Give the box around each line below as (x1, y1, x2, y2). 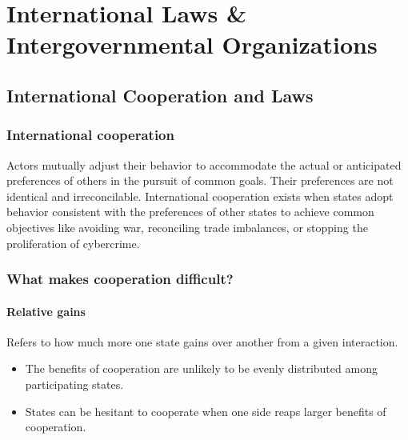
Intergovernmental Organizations (6, 28, 378, 61)
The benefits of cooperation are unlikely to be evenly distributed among (25, 360, 378, 377)
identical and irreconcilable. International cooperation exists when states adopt (6, 187, 394, 204)
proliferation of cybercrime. (6, 234, 140, 251)
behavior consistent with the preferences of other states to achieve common (6, 203, 374, 220)
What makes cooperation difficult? (6, 269, 234, 289)
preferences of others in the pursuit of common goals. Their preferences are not (6, 172, 394, 189)
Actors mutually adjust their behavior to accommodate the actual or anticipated (6, 156, 402, 173)
